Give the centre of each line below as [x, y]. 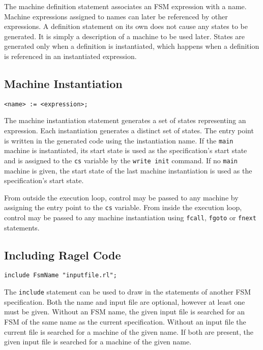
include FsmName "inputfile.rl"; [61, 275]
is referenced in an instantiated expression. [70, 56]
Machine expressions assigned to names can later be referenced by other [116, 16]
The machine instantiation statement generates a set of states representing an [125, 120]
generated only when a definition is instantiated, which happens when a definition [132, 46]
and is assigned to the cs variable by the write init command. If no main [121, 160]
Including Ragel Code [63, 255]
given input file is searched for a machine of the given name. [98, 342]
